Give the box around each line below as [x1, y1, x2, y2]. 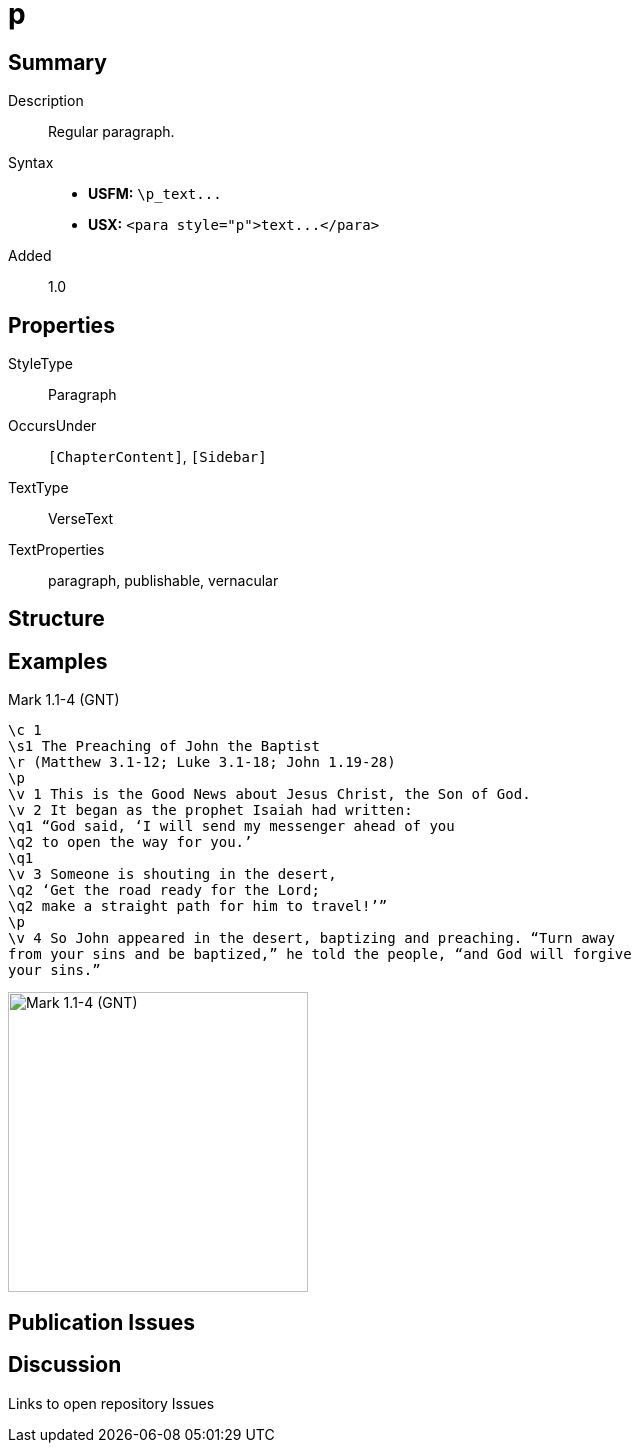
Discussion [8, 1352, 122, 1378]
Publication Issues [8, 1309, 196, 1335]
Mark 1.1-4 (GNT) [8, 691, 120, 709]
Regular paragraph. [48, 123, 175, 141]
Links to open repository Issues [8, 1394, 215, 1412]
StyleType [8, 355, 73, 373]
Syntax [8, 154, 54, 172]
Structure [8, 606, 105, 632]
